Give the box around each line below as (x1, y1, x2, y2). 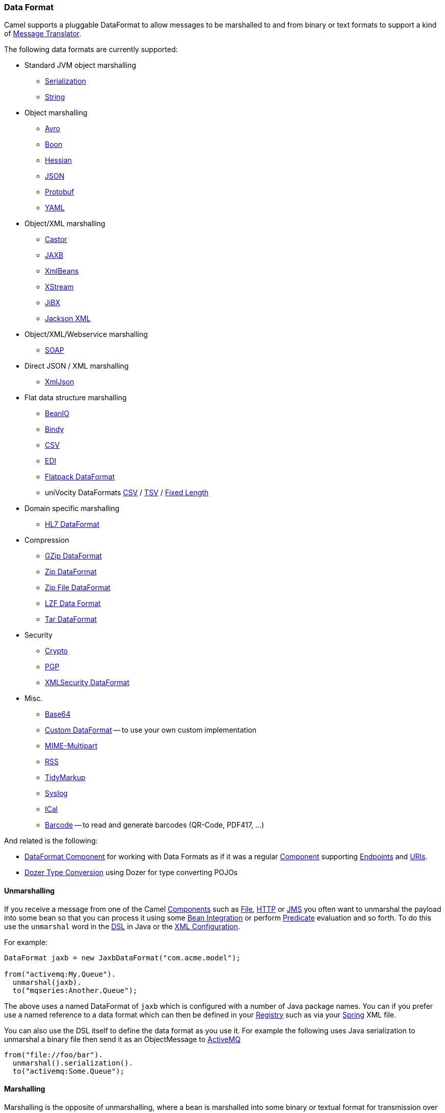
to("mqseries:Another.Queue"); (12, 986, 138, 995)
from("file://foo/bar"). (4, 1050, 103, 1059)
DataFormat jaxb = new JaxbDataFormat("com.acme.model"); (4, 953, 241, 962)
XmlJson (45, 377, 74, 386)
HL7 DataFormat (45, 520, 99, 529)
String (45, 92, 65, 102)
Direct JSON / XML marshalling (24, 361, 129, 371)
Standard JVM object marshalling (24, 61, 136, 70)
